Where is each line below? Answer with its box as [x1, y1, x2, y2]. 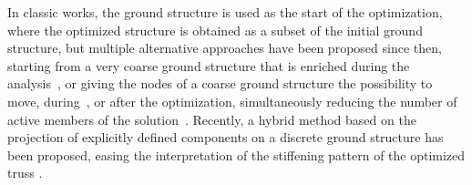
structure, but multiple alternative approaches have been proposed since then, [7, 38, 442, 57]
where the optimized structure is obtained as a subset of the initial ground [7, 20, 423, 39]
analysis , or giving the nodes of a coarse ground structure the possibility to [7, 74, 433, 93]
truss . [7, 163, 43, 182]
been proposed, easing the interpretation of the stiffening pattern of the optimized [7, 145, 466, 164]
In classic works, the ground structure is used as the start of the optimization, [7, 3, 443, 21]
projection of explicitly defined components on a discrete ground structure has [7, 128, 444, 147]
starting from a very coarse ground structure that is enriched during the [7, 56, 410, 75]
